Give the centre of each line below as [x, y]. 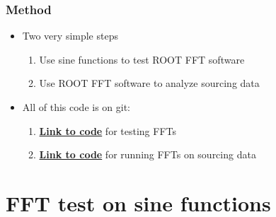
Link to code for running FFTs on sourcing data [148, 154]
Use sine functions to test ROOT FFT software [142, 59]
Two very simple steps [70, 36]
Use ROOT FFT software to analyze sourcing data [149, 83]
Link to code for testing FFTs [108, 130]
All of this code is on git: [76, 107]
